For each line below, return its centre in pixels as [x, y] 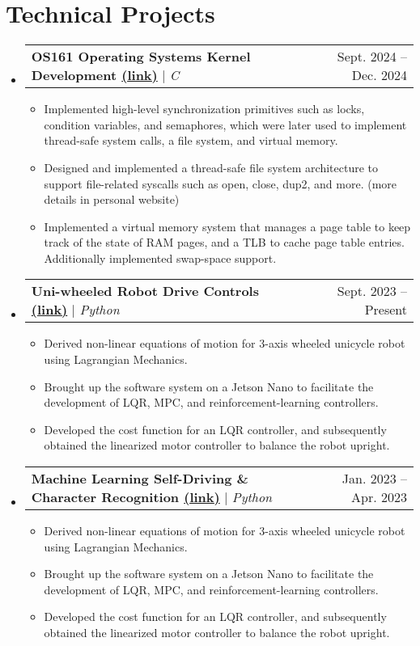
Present [386, 310]
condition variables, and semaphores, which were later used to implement [225, 124]
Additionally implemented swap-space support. [160, 258]
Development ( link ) [94, 75]
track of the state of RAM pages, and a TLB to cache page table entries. [224, 242]
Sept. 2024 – [372, 57]
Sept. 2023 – [372, 291]
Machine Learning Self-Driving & [140, 479]
